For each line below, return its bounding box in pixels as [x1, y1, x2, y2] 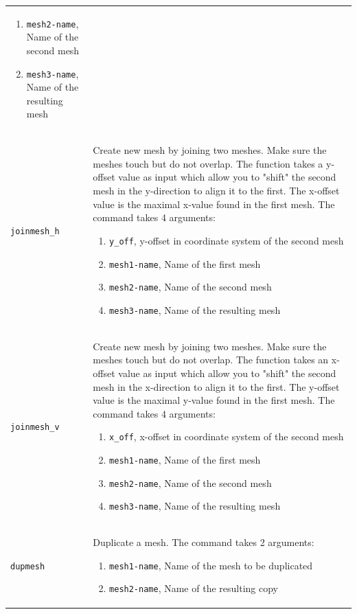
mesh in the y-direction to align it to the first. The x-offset [93, 183, 340, 198]
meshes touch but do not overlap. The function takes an [93, 352, 329, 367]
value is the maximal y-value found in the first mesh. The [93, 393, 335, 407]
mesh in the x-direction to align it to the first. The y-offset [93, 379, 340, 394]
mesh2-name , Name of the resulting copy [109, 581, 278, 595]
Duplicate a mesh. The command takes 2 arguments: [93, 535, 314, 549]
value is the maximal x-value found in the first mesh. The [93, 196, 335, 211]
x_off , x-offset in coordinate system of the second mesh [109, 429, 344, 444]
